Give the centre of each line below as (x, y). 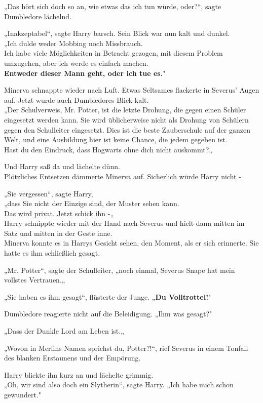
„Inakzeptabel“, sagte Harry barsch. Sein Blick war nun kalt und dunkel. (117, 33)
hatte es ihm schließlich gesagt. (52, 253)
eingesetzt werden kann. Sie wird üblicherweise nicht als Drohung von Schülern (126, 119)
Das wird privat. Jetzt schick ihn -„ (59, 213)
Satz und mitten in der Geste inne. (58, 233)
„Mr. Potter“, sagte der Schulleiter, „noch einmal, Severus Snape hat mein (120, 270)
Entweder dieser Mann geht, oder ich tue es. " (85, 73)
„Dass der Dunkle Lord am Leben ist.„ (64, 331)
